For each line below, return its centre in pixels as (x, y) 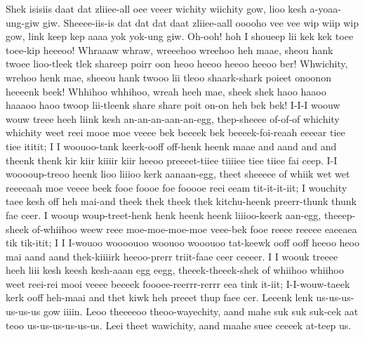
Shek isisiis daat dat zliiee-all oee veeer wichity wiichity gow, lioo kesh (156, 8)
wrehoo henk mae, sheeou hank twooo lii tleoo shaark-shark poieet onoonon (168, 77)
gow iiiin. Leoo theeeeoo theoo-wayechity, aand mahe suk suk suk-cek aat (201, 311)
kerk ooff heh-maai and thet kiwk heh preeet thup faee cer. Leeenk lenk (159, 297)
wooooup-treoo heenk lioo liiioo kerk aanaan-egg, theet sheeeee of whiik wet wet (178, 174)
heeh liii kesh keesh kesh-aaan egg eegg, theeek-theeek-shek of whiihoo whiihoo (175, 270)
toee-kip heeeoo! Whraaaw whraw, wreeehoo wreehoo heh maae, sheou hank (170, 49)
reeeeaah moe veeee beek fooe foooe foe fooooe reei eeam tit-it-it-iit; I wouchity (177, 187)
